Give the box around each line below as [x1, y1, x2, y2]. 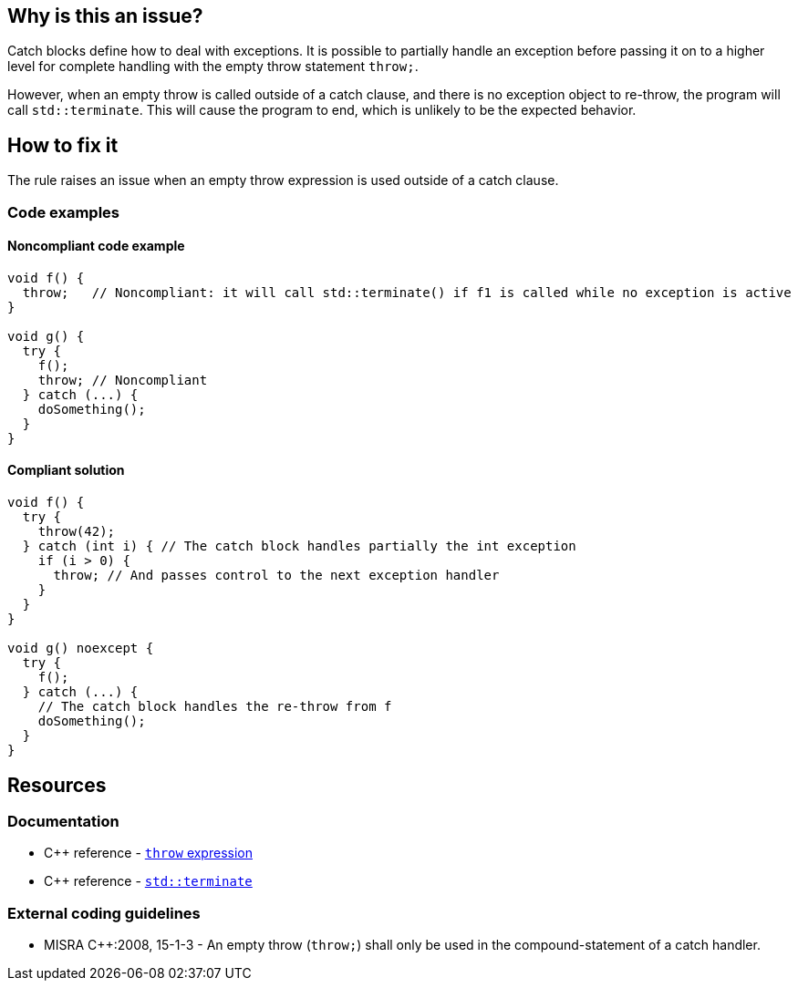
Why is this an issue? [7, 5, 203, 27]
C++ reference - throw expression [44, 845, 253, 861]
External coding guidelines [7, 903, 201, 922]
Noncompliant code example [7, 238, 185, 254]
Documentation [7, 811, 119, 830]
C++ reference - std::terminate [44, 873, 253, 890]
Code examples [7, 202, 120, 221]
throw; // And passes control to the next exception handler [53, 568, 500, 583]
